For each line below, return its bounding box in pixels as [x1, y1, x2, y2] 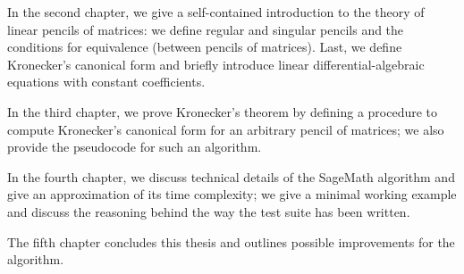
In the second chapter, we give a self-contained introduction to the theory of [7, 3, 425, 21]
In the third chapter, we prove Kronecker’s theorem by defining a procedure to [7, 102, 438, 120]
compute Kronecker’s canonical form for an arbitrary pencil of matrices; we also [7, 120, 444, 138]
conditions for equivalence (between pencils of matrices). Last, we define [7, 37, 402, 56]
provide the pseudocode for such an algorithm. [7, 137, 262, 156]
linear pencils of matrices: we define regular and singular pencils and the [7, 20, 404, 38]
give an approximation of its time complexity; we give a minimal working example [7, 185, 457, 203]
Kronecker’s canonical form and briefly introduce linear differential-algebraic [7, 54, 425, 73]
